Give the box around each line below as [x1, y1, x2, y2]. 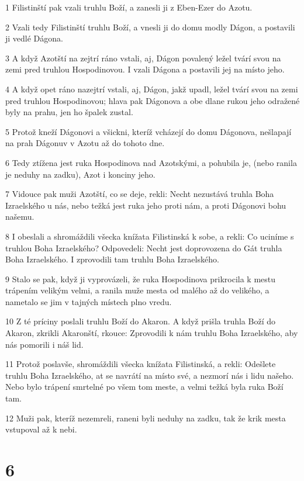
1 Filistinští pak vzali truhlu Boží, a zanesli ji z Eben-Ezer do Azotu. [5, 1, 253, 13]
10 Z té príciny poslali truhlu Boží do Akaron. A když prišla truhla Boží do [5, 315, 275, 327]
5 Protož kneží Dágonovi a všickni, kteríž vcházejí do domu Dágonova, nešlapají [5, 125, 292, 137]
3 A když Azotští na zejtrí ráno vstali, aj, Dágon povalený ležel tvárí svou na [5, 51, 281, 64]
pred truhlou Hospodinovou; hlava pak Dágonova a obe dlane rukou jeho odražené [5, 94, 300, 106]
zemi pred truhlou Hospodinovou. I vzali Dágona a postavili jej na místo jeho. [5, 63, 285, 75]
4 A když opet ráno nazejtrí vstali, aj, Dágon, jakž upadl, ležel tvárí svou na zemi [5, 82, 298, 95]
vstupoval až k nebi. [5, 423, 77, 435]
